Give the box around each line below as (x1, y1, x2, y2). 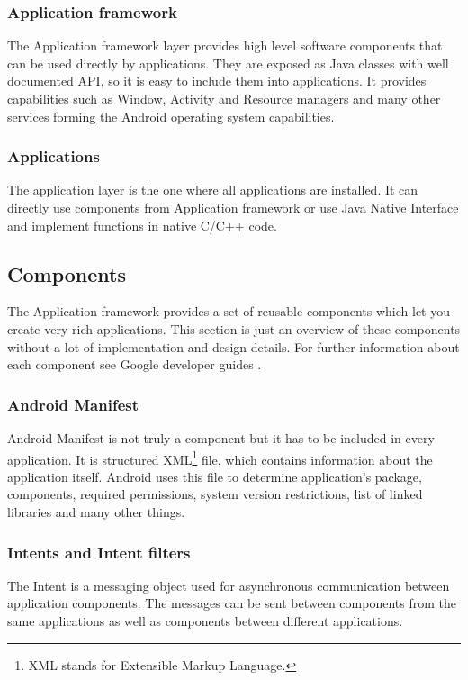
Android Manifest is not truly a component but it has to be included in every (7, 428, 435, 447)
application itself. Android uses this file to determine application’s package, (7, 467, 422, 485)
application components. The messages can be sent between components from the (7, 594, 456, 612)
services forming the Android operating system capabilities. (7, 106, 335, 125)
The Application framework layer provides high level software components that (7, 36, 443, 55)
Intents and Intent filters (7, 540, 191, 563)
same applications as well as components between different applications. (7, 612, 403, 630)
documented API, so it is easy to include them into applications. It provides (7, 71, 427, 90)
